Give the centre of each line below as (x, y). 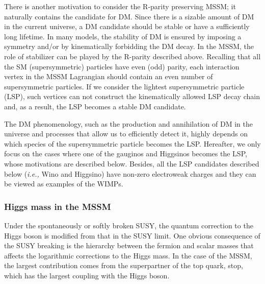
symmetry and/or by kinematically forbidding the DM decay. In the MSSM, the (129, 46)
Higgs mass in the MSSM (58, 206)
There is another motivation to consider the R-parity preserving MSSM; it (120, 6)
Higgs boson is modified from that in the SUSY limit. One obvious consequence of (132, 235)
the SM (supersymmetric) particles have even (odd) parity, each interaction (122, 66)
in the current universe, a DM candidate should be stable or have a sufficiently (127, 26)
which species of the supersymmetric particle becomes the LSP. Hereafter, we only (132, 143)
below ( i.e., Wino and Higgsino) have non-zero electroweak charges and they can (130, 173)
